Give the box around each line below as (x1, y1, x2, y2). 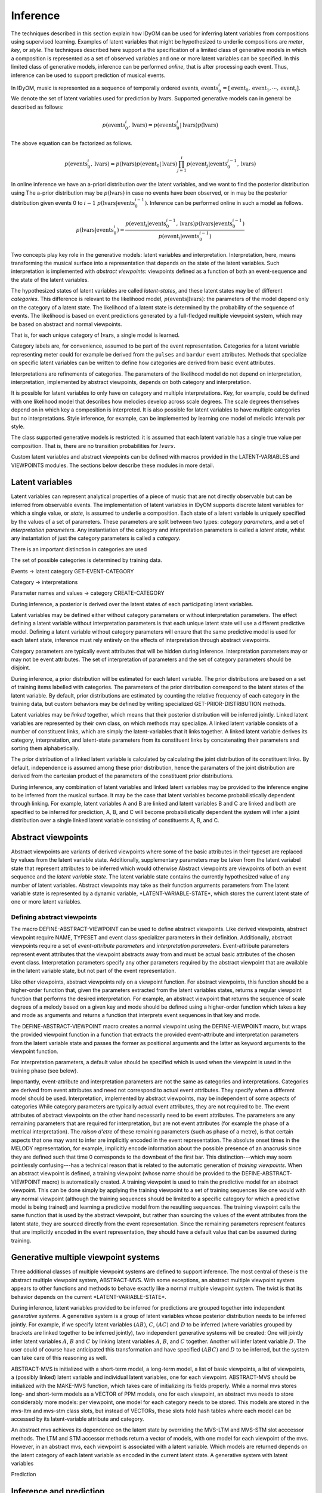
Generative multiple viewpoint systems (11, 1252, 160, 1262)
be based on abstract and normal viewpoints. (11, 320, 122, 328)
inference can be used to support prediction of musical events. (11, 72, 166, 79)
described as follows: (11, 103, 64, 110)
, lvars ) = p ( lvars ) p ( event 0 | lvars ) (90, 160, 178, 168)
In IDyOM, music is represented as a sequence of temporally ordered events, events (11, 84, 219, 91)
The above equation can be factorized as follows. (11, 140, 132, 147)
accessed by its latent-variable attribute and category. (11, 1415, 144, 1423)
